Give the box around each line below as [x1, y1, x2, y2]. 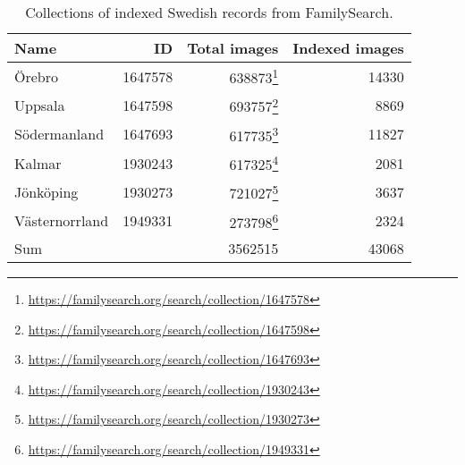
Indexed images [292, 38, 404, 58]
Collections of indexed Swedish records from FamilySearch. [25, 2, 393, 22]
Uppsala [14, 94, 65, 115]
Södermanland [14, 123, 105, 145]
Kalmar [14, 152, 62, 173]
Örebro [14, 65, 58, 87]
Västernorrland [14, 210, 109, 232]
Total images [187, 38, 279, 58]
